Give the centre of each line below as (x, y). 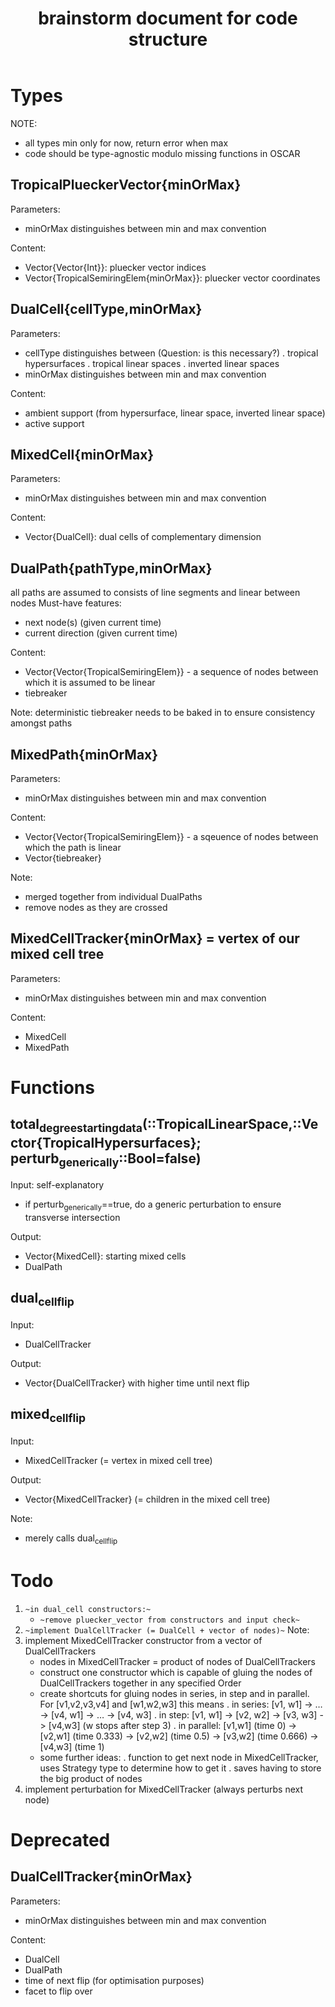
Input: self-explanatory (57, 1185)
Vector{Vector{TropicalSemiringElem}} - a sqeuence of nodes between (171, 836)
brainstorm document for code (168, 18)
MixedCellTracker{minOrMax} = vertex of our (155, 938)
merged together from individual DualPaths (113, 896)
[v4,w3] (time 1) (72, 1746)
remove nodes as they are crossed (96, 907)
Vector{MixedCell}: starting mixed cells (105, 1256)
